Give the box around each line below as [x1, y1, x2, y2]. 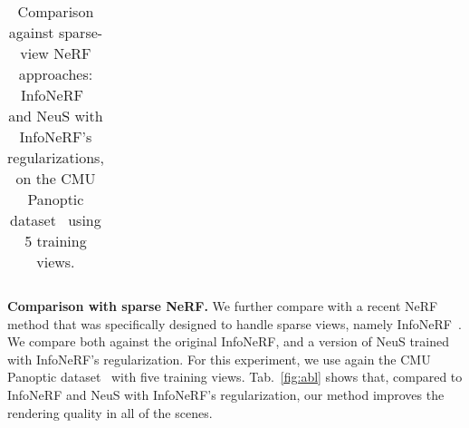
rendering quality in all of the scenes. [7, 403, 213, 422]
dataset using [10, 209, 101, 230]
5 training [24, 230, 87, 251]
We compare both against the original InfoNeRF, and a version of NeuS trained [7, 332, 450, 351]
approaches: [18, 63, 93, 84]
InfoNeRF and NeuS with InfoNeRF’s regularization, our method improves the [7, 384, 445, 404]
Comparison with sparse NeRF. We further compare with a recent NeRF [7, 297, 438, 315]
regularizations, [7, 147, 104, 168]
